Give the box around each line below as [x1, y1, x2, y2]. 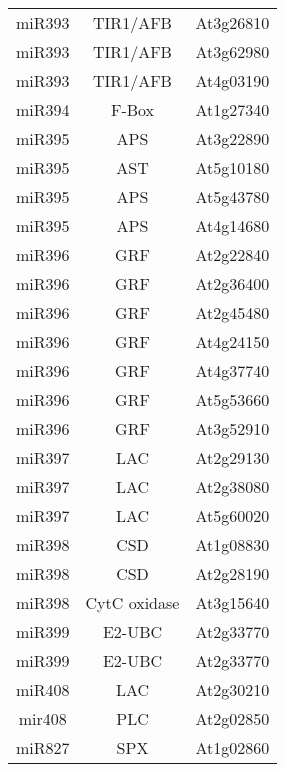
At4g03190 [195, 69, 270, 92]
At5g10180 [195, 156, 270, 179]
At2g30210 [195, 678, 270, 701]
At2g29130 [195, 446, 270, 469]
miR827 [16, 736, 70, 759]
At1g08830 [195, 533, 270, 556]
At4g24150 [195, 330, 270, 353]
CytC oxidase [85, 591, 180, 614]
